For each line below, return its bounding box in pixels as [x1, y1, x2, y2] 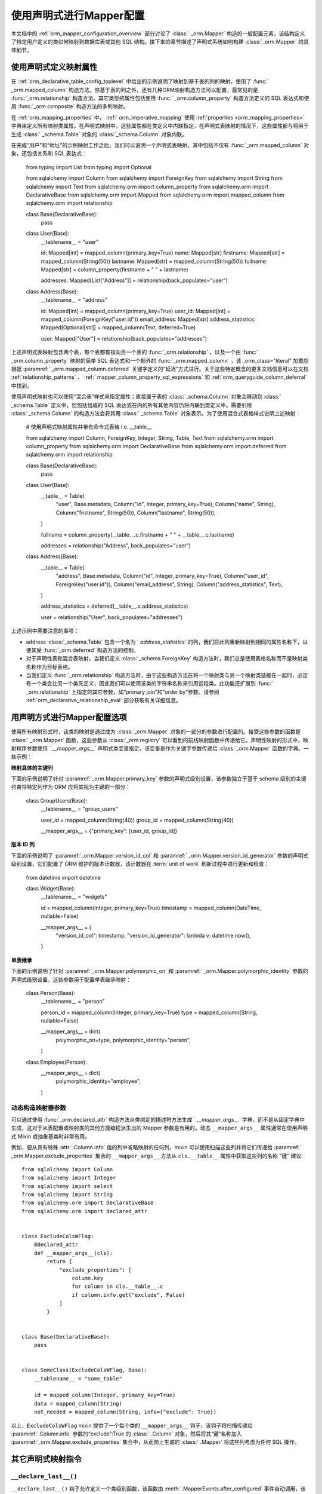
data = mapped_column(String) [33, 1400, 122, 1407]
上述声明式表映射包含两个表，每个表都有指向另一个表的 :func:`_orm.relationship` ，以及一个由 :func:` [11, 348, 259, 356]
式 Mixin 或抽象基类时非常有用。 [11, 1132, 91, 1140]
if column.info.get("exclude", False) [72, 1291, 185, 1298]
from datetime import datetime [26, 874, 101, 881]
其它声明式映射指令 [11, 1454, 82, 1464]
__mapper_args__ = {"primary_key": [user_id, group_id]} [41, 828, 178, 835]
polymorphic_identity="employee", [55, 1077, 141, 1085]
